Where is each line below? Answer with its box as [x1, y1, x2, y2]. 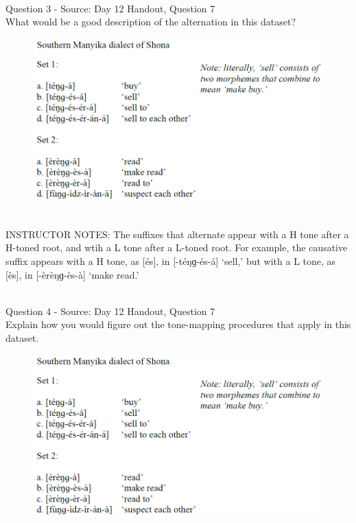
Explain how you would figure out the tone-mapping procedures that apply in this [5, 317, 351, 332]
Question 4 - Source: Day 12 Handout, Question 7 [5, 303, 215, 318]
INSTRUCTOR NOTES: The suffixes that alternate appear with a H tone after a [5, 226, 349, 241]
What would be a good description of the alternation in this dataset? [5, 14, 296, 29]
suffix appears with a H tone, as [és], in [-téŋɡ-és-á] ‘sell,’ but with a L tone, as [5, 254, 336, 268]
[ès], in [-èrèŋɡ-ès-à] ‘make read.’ [5, 267, 139, 281]
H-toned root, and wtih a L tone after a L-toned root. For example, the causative [5, 240, 348, 255]
